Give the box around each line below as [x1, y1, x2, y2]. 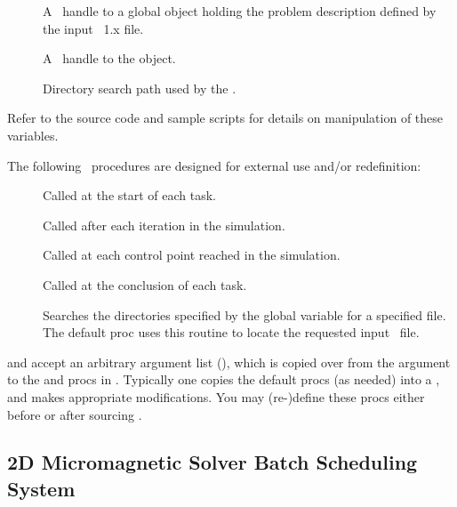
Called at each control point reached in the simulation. [43, 245, 341, 264]
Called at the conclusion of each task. [43, 275, 247, 294]
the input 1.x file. [43, 19, 144, 37]
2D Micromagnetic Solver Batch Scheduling [7, 448, 418, 476]
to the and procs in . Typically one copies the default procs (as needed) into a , [7, 370, 440, 389]
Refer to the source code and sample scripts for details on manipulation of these [7, 109, 444, 127]
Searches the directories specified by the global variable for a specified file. [43, 305, 446, 324]
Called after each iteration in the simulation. [43, 215, 285, 234]
